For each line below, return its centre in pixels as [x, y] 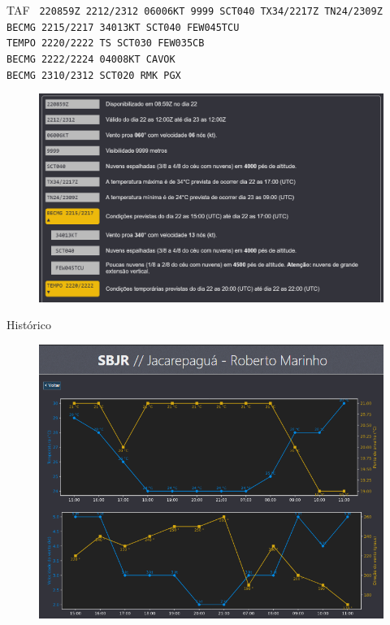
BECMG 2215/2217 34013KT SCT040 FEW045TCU [123, 27]
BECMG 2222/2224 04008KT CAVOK [91, 59]
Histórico [29, 325]
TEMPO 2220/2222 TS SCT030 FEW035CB [106, 43]
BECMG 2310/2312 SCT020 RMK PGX [94, 75]
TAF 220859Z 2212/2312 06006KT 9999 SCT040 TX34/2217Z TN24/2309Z [195, 10]
